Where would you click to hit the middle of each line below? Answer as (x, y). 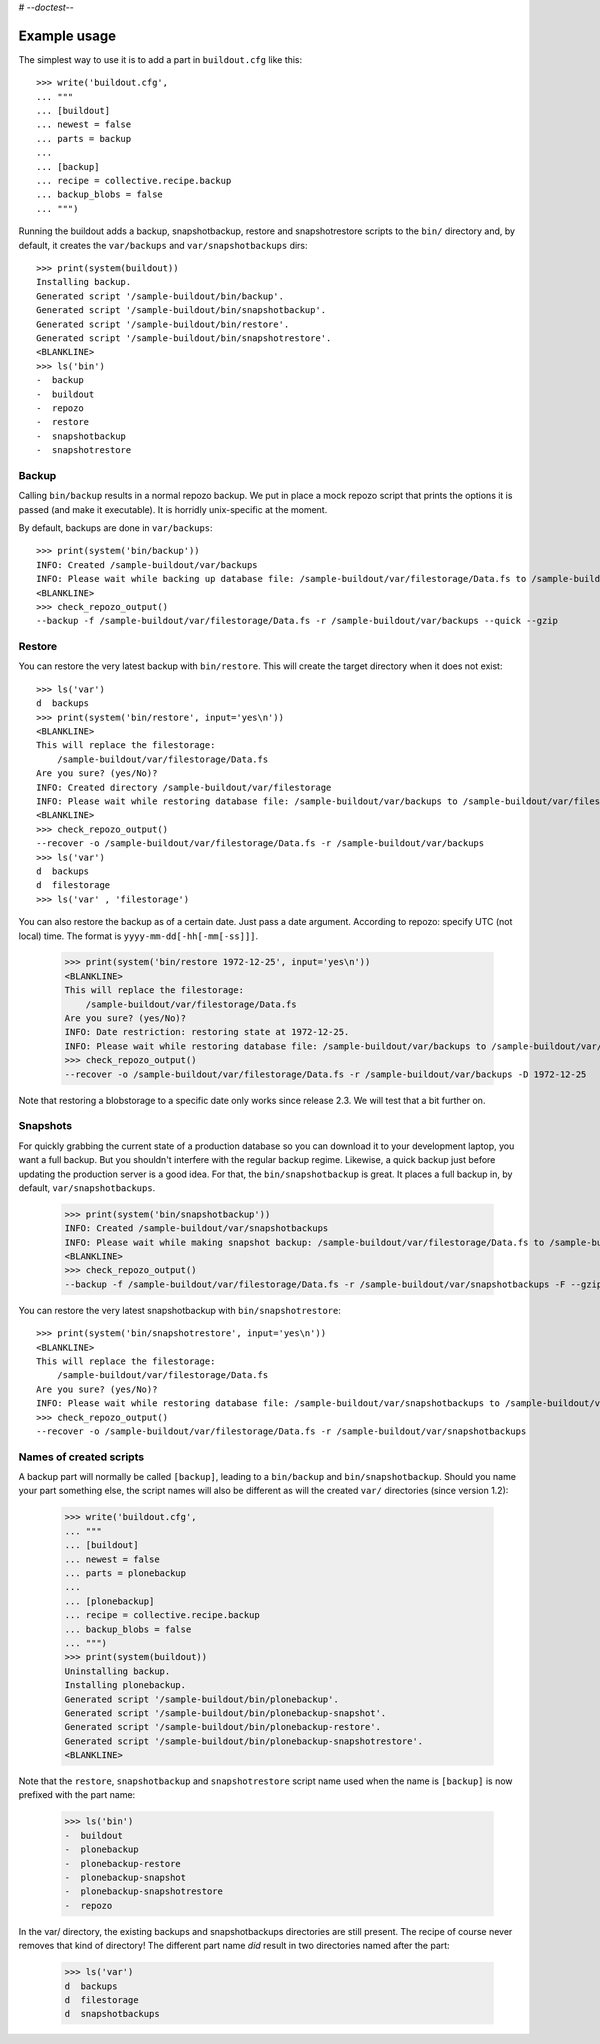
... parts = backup (84, 138)
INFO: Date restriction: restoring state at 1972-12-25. (207, 1032)
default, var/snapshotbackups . (87, 1187)
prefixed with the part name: (77, 1795)
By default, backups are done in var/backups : (116, 527)
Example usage (67, 35)
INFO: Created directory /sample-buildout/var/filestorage (184, 787)
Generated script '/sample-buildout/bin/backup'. (160, 296)
